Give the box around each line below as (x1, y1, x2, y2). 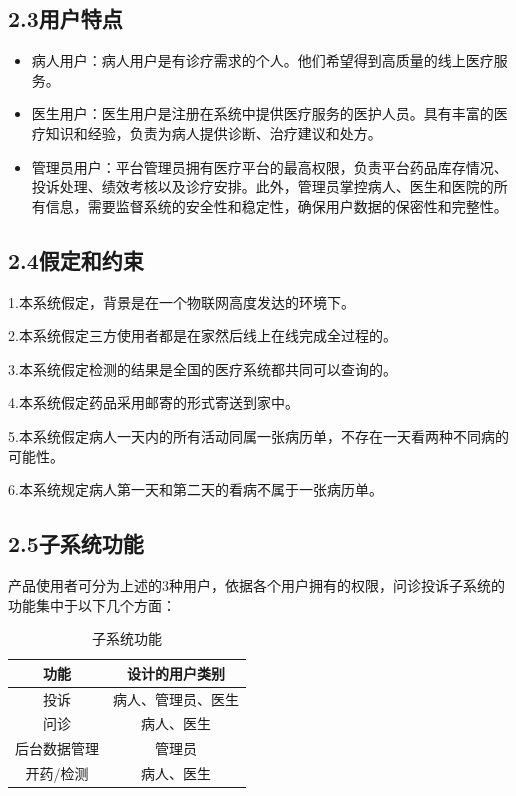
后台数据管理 (15, 738, 99, 759)
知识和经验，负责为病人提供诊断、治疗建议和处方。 (45, 122, 382, 143)
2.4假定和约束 (8, 244, 144, 275)
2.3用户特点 (8, 3, 123, 34)
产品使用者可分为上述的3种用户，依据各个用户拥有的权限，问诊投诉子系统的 (8, 574, 505, 595)
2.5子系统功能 (8, 528, 144, 559)
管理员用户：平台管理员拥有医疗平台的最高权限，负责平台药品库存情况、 (31, 156, 508, 177)
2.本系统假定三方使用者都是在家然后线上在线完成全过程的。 (8, 325, 397, 346)
